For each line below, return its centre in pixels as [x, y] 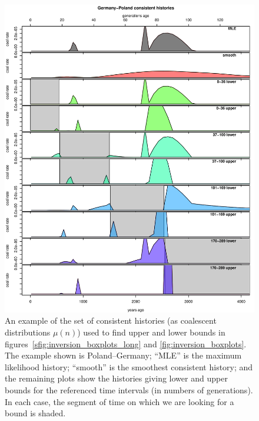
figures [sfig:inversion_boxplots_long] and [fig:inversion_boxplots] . [126, 343]
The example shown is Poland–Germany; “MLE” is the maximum [123, 355]
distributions [28, 332]
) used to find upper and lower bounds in [151, 332]
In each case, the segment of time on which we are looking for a [119, 401]
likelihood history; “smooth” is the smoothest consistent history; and [129, 366]
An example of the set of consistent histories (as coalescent [111, 320]
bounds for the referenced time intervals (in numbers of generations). [129, 390]
